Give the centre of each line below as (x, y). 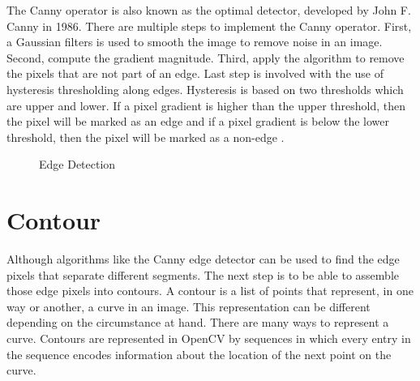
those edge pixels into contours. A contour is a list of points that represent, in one (210, 291)
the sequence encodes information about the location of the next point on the (199, 354)
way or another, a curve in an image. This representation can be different (189, 306)
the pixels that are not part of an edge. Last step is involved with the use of (195, 73)
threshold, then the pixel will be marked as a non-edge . (146, 137)
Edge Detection (77, 164)
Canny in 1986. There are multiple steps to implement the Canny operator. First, (209, 26)
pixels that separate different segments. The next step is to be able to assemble (203, 274)
